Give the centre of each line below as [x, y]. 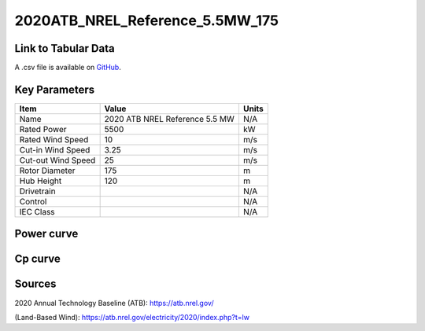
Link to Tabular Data [65, 48]
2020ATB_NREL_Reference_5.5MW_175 [147, 20]
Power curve [46, 234]
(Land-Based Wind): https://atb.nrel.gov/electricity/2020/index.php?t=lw [132, 317]
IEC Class [37, 211]
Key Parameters [54, 89]
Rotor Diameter [47, 171]
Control [33, 201]
